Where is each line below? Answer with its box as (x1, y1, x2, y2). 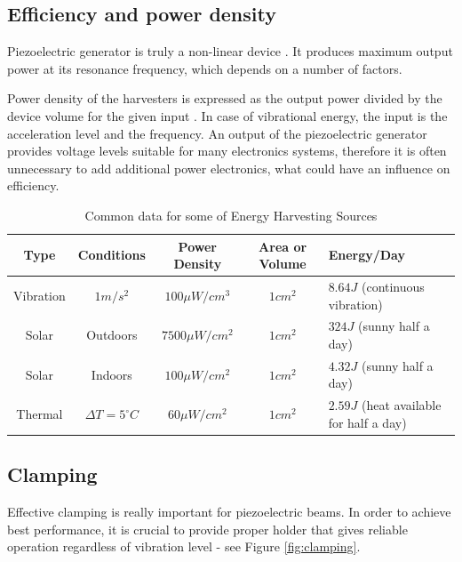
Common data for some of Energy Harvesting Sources (84, 205, 378, 224)
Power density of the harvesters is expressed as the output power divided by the (7, 89, 442, 108)
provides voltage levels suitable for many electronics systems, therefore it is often (7, 141, 447, 160)
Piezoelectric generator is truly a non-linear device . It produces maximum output (7, 42, 453, 60)
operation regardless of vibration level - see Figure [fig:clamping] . (7, 537, 361, 556)
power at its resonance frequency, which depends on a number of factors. (7, 59, 402, 77)
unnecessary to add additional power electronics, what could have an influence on (7, 158, 450, 177)
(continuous (361, 277, 425, 295)
